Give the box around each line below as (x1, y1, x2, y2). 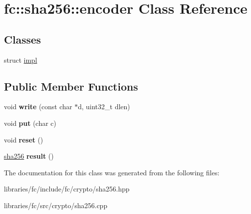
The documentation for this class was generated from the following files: (4, 167, 220, 177)
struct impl (4, 54, 37, 65)
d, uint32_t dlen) (78, 101, 130, 112)
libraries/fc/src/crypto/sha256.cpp (4, 200, 108, 210)
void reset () (4, 134, 43, 144)
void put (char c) (4, 118, 57, 128)
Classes (4, 31, 41, 47)
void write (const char (4, 101, 72, 112)
